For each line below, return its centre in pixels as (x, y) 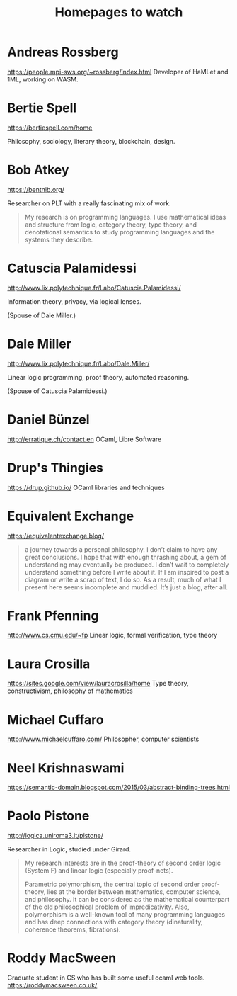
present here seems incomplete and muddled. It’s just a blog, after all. (126, 587)
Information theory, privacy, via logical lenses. (74, 301)
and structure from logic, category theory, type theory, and (110, 225)
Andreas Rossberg (63, 52)
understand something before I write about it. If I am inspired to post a (127, 572)
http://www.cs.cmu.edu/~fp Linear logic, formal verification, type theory (112, 635)
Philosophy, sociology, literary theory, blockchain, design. (91, 141)
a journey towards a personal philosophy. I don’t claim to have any (121, 549)
